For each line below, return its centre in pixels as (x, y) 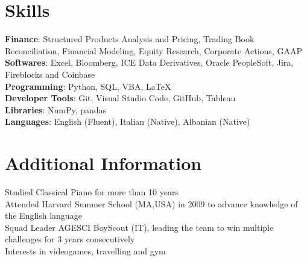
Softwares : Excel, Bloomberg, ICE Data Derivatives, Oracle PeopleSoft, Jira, (149, 62)
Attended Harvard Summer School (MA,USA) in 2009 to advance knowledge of (151, 203)
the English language (43, 215)
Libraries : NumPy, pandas (56, 109)
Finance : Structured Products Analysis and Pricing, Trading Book (130, 39)
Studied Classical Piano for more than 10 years (92, 192)
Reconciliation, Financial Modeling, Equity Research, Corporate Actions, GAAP (153, 50)
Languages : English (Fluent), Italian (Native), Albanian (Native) (128, 121)
